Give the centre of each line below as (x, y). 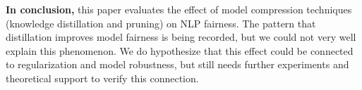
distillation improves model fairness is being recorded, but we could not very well (181, 37)
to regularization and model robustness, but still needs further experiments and (177, 64)
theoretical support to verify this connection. (102, 78)
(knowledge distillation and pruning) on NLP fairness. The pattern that (161, 23)
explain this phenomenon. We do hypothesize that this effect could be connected (180, 50)
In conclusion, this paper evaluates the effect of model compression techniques (179, 9)
